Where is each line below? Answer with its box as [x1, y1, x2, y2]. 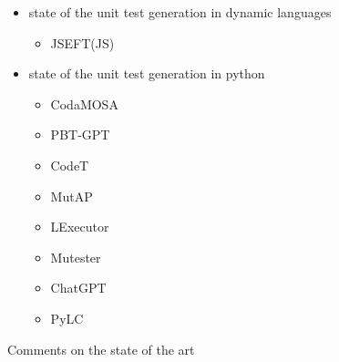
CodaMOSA [50, 94, 118, 113]
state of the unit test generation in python [28, 64, 265, 83]
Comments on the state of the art [7, 339, 195, 358]
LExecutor [50, 217, 109, 236]
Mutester [50, 247, 101, 266]
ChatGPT [50, 278, 107, 297]
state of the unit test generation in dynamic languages [28, 3, 332, 21]
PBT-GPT [50, 125, 110, 144]
